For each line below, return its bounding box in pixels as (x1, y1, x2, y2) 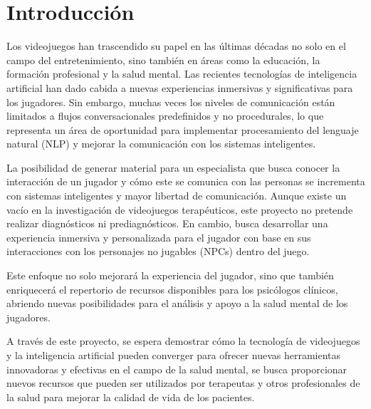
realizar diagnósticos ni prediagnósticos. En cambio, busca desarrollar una (6, 216, 328, 231)
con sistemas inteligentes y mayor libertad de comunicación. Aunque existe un (6, 188, 347, 203)
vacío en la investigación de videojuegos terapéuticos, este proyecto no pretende (6, 202, 353, 217)
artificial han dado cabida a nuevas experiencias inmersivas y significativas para (6, 80, 353, 95)
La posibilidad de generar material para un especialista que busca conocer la (6, 160, 340, 175)
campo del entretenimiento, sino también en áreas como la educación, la (6, 52, 320, 67)
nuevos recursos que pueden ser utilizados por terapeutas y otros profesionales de (6, 376, 360, 390)
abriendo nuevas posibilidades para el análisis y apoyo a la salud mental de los (6, 296, 348, 311)
